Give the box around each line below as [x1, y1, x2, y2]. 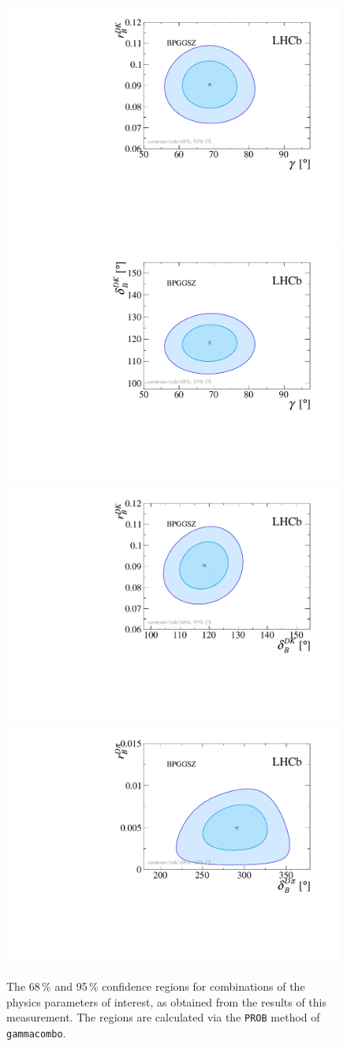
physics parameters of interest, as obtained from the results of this [6, 993, 327, 1010]
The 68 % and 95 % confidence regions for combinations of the [6, 978, 305, 994]
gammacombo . [6, 1024, 66, 1040]
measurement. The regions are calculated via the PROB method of [6, 1009, 320, 1025]
